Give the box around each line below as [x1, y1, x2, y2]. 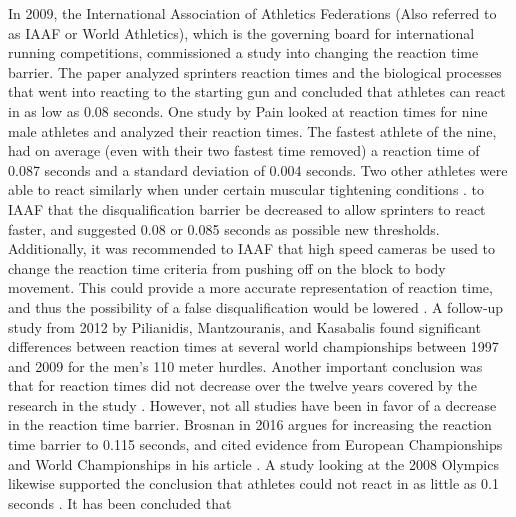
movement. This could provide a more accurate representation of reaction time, [8, 277, 493, 298]
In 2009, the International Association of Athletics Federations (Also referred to [8, 3, 497, 23]
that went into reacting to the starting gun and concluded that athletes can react [8, 81, 506, 102]
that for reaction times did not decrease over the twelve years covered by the [8, 375, 477, 396]
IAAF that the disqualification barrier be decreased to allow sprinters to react [8, 198, 486, 219]
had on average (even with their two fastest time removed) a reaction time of [8, 140, 480, 161]
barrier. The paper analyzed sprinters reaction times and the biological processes [8, 61, 502, 82]
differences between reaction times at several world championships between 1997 [8, 336, 499, 357]
